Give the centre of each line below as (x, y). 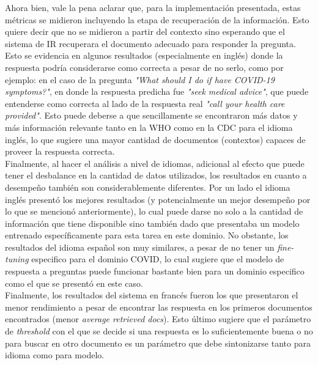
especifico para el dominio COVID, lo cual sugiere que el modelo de (158, 259)
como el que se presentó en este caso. (74, 283)
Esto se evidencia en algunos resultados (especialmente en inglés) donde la (144, 55)
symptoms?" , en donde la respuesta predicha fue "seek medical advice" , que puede (157, 91)
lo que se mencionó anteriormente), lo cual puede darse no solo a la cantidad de (154, 211)
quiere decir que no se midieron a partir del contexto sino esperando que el (145, 31)
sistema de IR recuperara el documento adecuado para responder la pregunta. (150, 43)
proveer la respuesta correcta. (60, 151)
